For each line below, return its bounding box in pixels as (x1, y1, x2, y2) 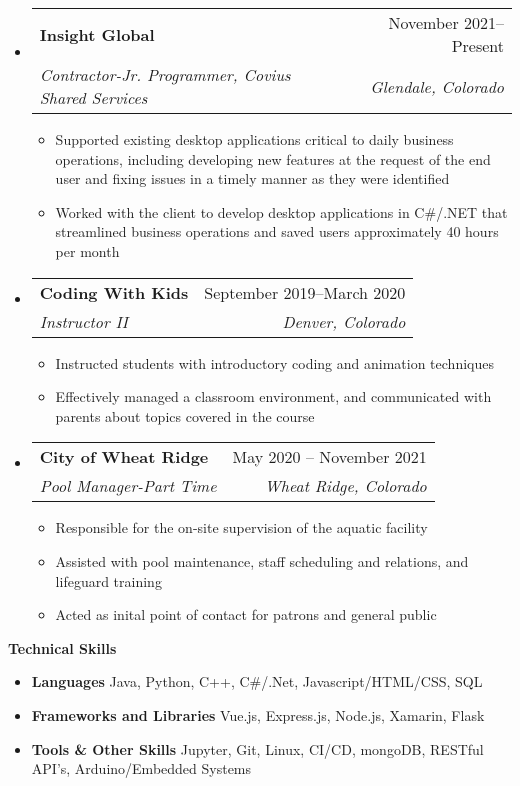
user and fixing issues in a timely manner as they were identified (55, 168, 450, 189)
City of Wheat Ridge (39, 445, 209, 469)
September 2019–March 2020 (204, 280, 406, 304)
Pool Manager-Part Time (39, 474, 217, 498)
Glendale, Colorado (370, 74, 504, 98)
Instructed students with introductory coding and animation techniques (55, 352, 494, 373)
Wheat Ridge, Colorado (264, 474, 427, 498)
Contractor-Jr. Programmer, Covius (39, 63, 291, 86)
